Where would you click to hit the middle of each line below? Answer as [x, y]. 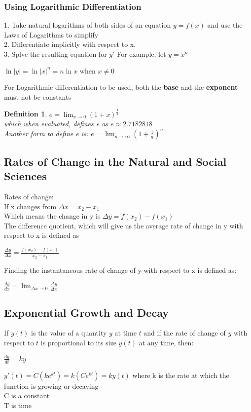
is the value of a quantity [69, 333]
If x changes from [30, 206]
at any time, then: [166, 343]
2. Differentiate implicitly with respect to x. [70, 44]
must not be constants [37, 96]
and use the [225, 25]
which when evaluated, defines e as [56, 124]
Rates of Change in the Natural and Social [115, 161]
